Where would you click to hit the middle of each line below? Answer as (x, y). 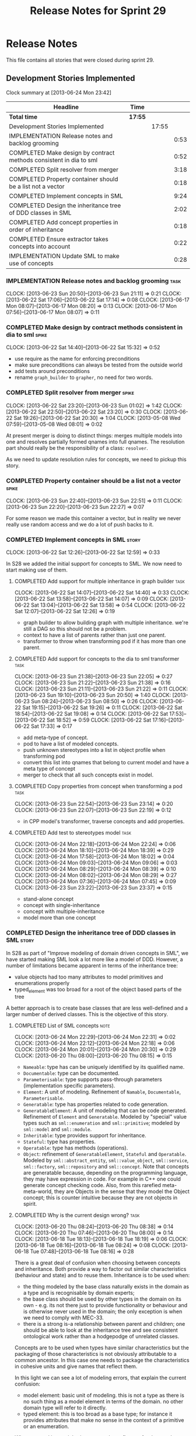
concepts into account (40, 246)
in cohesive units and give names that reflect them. (76, 1366)
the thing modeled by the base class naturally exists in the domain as (106, 1287)
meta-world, (38, 1191)
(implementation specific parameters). (69, 1086)
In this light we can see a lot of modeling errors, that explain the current (100, 1378)
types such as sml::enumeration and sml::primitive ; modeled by (101, 1123)
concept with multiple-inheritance (64, 911)
